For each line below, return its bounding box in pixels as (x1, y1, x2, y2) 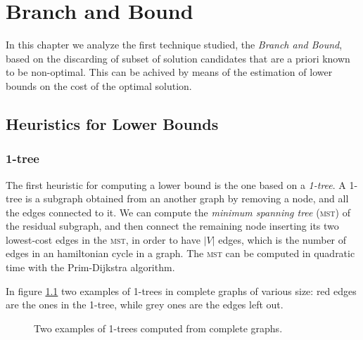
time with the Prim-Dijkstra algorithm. (6, 260, 175, 275)
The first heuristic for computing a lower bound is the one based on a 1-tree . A (6, 177, 346, 192)
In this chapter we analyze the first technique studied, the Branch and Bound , (6, 37, 343, 52)
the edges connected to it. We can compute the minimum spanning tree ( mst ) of (6, 204, 350, 219)
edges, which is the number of (218, 232, 347, 247)
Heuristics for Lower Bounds (6, 112, 219, 134)
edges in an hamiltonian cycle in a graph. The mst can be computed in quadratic (6, 246, 355, 261)
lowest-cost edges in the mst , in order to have (6, 232, 200, 247)
